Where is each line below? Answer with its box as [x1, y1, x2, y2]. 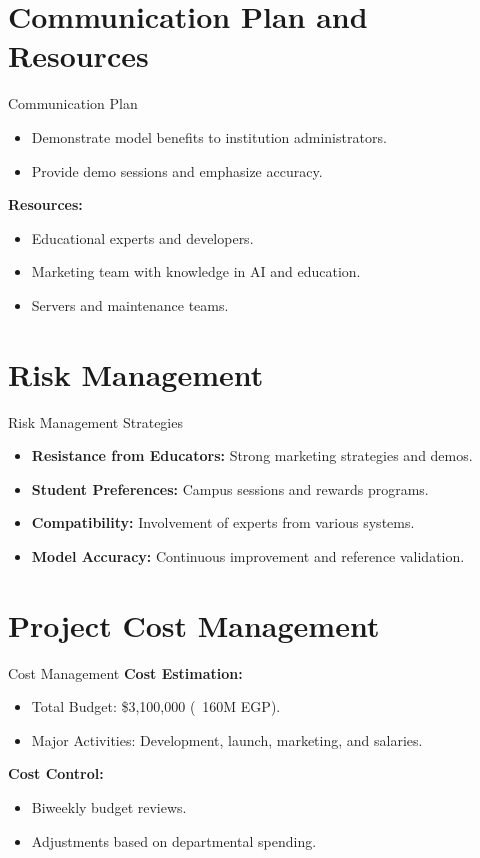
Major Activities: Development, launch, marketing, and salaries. [31, 729, 423, 750]
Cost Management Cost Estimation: [8, 662, 243, 683]
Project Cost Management [8, 604, 380, 645]
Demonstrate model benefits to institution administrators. [31, 126, 387, 147]
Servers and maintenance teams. [31, 294, 229, 315]
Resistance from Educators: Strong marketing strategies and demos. [31, 445, 473, 466]
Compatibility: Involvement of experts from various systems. [31, 512, 415, 533]
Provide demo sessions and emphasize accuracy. [31, 160, 323, 181]
